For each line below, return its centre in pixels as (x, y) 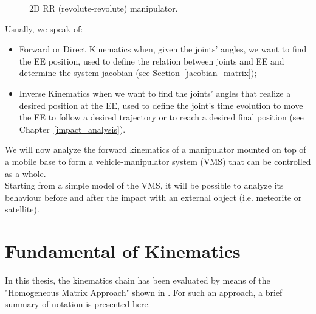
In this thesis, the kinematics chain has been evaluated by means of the (138, 280)
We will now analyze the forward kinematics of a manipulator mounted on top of (156, 149)
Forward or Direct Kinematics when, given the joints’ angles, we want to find (163, 49)
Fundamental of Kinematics (123, 251)
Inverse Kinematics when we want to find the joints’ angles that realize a (155, 93)
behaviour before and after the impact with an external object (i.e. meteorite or (153, 197)
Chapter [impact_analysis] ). (72, 129)
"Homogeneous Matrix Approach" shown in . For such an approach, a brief (144, 292)
